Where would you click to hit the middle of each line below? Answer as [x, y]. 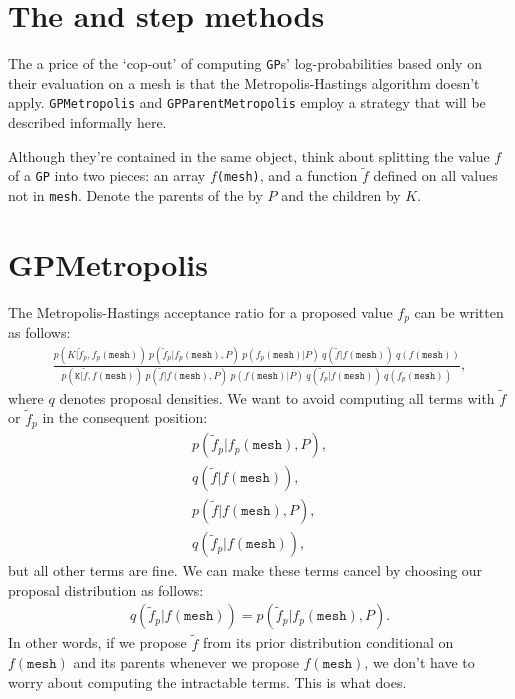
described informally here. [87, 122]
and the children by [341, 195]
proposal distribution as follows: [106, 589]
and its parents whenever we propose [186, 662]
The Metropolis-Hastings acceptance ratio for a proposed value [200, 311]
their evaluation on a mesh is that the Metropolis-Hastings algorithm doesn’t [244, 82]
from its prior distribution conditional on [328, 642]
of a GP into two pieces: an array [107, 175]
